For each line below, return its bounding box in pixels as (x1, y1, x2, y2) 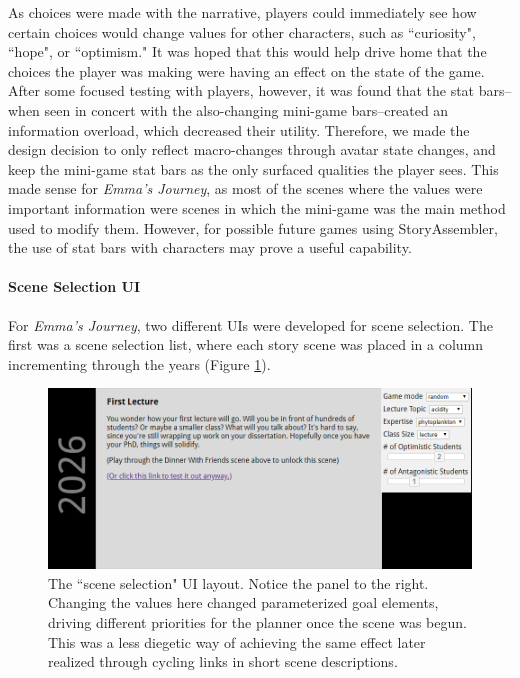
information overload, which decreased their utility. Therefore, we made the (8, 119, 470, 140)
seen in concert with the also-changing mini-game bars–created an (44, 99, 449, 120)
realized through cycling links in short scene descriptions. (48, 651, 398, 672)
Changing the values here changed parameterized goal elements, (48, 592, 439, 613)
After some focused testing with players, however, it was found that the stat (8, 80, 475, 101)
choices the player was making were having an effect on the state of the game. (8, 60, 485, 81)
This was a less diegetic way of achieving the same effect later (48, 631, 426, 652)
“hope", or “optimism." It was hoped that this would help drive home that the (8, 41, 487, 62)
